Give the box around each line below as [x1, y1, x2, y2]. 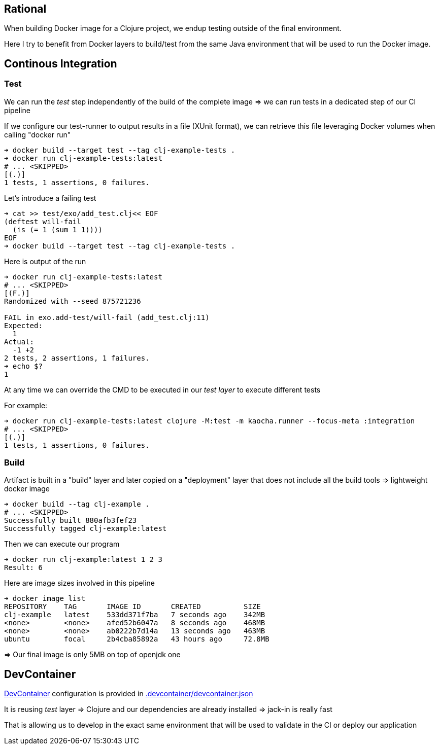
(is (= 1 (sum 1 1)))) [12, 225, 103, 234]
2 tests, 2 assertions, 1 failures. [4, 353, 150, 362]
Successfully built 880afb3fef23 [4, 516, 137, 525]
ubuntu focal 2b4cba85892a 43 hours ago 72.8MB [4, 635, 269, 644]
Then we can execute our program [4, 540, 120, 549]
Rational [4, 3, 47, 15]
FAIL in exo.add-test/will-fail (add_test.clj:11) [4, 313, 210, 322]
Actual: [4, 337, 35, 346]
